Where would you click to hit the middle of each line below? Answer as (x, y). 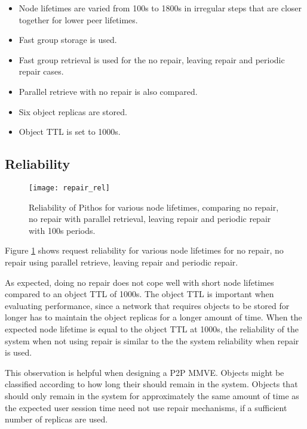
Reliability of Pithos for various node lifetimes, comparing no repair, (154, 207)
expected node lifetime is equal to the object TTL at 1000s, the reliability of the (152, 328)
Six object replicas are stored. (73, 111)
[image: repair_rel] (70, 188)
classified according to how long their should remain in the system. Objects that (151, 384)
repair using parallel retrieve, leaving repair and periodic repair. (122, 262)
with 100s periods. (62, 230)
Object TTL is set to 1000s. (70, 132)
